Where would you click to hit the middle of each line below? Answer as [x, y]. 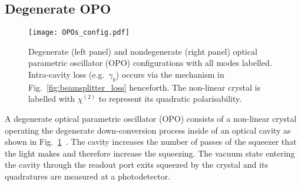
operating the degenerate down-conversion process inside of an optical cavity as [148, 130]
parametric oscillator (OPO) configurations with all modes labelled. [150, 63]
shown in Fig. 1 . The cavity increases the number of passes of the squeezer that [151, 142]
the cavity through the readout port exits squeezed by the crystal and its [136, 165]
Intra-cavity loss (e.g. [67, 74]
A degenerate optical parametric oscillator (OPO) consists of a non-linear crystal [151, 119]
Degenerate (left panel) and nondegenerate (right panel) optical [143, 51]
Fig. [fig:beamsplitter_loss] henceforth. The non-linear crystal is [144, 87]
